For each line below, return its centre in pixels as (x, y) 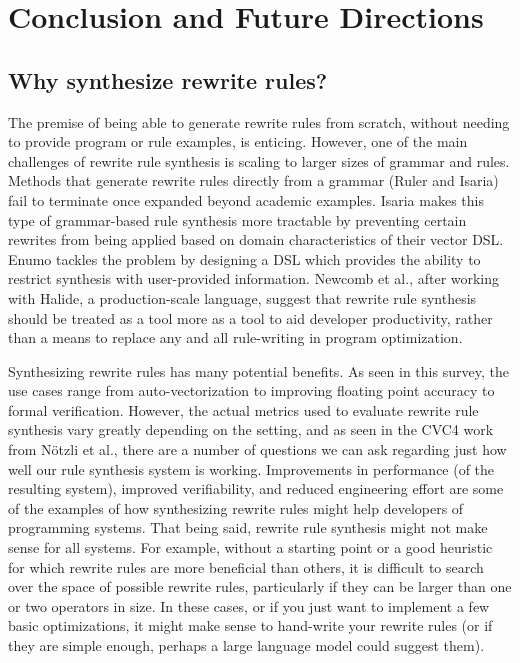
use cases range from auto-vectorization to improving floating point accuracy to (251, 390)
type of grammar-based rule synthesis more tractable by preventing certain (237, 219)
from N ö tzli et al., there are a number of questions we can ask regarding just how (257, 449)
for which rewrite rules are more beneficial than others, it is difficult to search (246, 566)
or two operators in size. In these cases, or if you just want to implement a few (249, 605)
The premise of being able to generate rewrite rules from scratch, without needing (259, 121)
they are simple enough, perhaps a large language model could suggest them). (246, 645)
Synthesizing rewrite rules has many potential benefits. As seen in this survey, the (258, 370)
